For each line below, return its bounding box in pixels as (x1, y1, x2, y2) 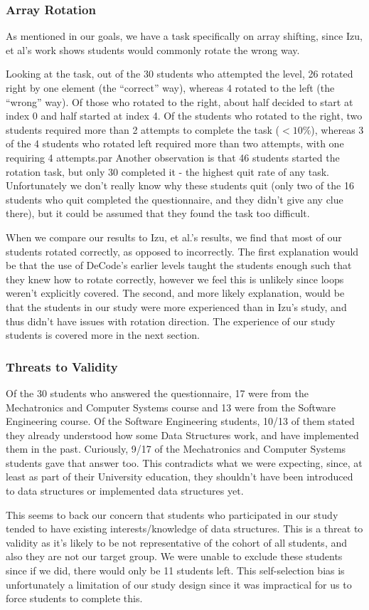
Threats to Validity (6, 357, 118, 375)
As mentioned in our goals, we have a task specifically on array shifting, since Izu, (6, 28, 363, 43)
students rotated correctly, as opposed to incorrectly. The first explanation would (6, 243, 359, 258)
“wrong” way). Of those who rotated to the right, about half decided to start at (6, 94, 353, 109)
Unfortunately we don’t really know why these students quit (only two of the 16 (6, 178, 354, 193)
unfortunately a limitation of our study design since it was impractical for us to (6, 577, 352, 591)
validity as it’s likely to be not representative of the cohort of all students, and (6, 535, 348, 549)
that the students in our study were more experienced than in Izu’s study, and (6, 299, 347, 314)
